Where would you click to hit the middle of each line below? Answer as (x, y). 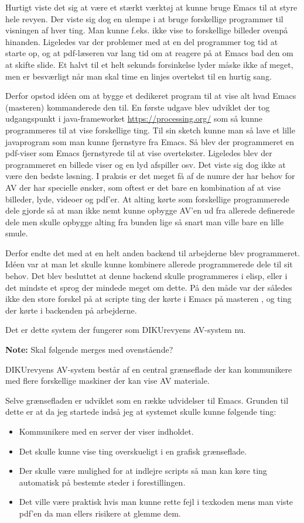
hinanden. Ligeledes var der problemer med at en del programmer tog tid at (142, 41)
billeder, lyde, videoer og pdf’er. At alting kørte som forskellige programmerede (147, 199)
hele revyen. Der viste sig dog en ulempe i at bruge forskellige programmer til (144, 18)
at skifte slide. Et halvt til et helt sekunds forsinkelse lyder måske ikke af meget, (149, 64)
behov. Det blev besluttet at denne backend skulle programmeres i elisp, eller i (146, 276)
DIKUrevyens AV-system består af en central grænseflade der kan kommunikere (149, 369)
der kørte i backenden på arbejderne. (71, 310)
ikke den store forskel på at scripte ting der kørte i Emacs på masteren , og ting (148, 299)
